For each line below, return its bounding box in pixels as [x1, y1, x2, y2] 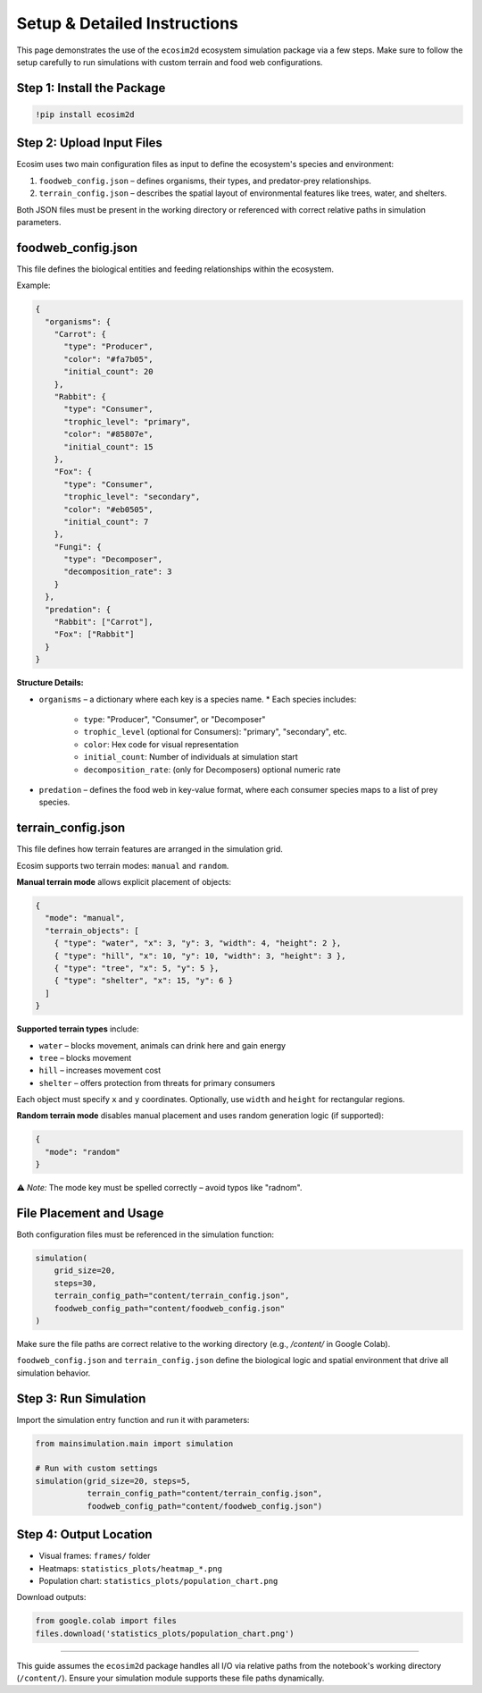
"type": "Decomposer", [63, 554, 163, 565]
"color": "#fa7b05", [63, 354, 154, 364]
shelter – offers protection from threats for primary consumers [38, 1077, 276, 1088]
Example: [16, 280, 51, 291]
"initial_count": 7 [63, 517, 149, 526]
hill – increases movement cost [38, 1065, 162, 1076]
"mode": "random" [45, 1147, 120, 1157]
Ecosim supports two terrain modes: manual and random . [16, 860, 229, 871]
